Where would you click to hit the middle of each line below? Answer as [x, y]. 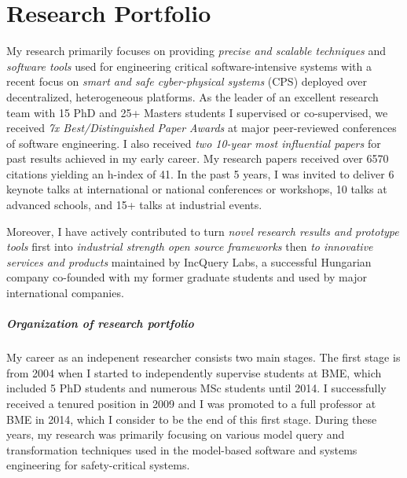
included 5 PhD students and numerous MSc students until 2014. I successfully [196, 388]
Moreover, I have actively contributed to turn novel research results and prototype [203, 231]
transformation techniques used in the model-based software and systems [182, 449]
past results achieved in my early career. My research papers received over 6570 [198, 158]
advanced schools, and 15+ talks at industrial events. [134, 205]
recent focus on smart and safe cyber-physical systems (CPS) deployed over [187, 81]
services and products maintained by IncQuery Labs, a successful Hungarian [189, 261]
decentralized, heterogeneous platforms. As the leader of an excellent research [192, 96]
